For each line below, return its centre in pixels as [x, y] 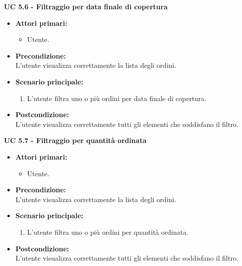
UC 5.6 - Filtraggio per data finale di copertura [86, 6]
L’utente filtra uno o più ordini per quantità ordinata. [108, 232]
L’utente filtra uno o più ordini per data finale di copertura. [117, 98]
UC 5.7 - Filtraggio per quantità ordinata [75, 140]
